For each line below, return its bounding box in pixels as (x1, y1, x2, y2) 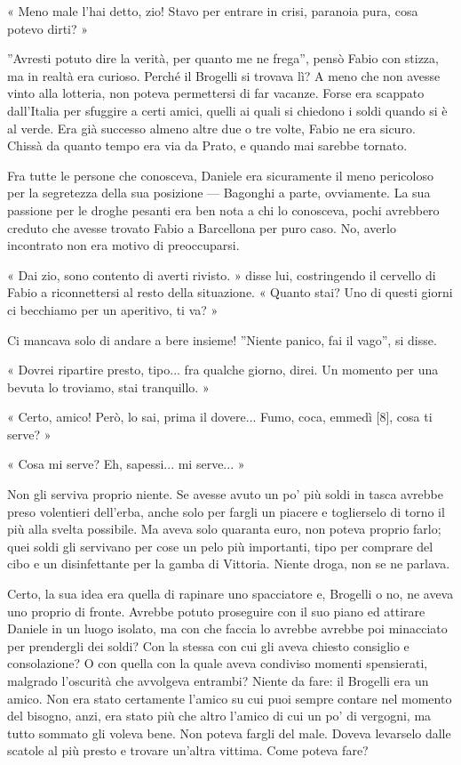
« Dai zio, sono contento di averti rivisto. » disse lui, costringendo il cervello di (7, 265, 436, 284)
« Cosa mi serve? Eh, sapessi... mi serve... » (7, 455, 245, 473)
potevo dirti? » (7, 19, 89, 37)
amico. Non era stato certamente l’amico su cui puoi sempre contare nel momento (7, 688, 452, 707)
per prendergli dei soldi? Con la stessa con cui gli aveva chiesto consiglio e (7, 636, 409, 655)
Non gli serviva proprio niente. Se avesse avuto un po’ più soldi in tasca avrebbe (7, 485, 443, 503)
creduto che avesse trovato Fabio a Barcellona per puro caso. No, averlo (7, 218, 396, 237)
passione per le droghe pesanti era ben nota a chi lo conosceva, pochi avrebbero (7, 200, 440, 219)
